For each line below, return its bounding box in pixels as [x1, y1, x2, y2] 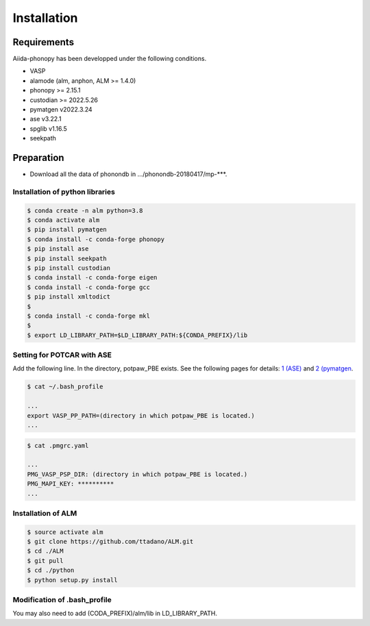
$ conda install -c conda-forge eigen [27, 274, 158, 281]
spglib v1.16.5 [29, 124, 68, 133]
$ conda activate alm [27, 216, 100, 224]
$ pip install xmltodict [27, 293, 111, 301]
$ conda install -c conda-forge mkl [27, 312, 151, 320]
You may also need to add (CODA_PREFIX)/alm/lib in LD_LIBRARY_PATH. [12, 610, 217, 618]
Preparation [12, 152, 64, 164]
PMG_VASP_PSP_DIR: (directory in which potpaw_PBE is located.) [27, 470, 248, 478]
